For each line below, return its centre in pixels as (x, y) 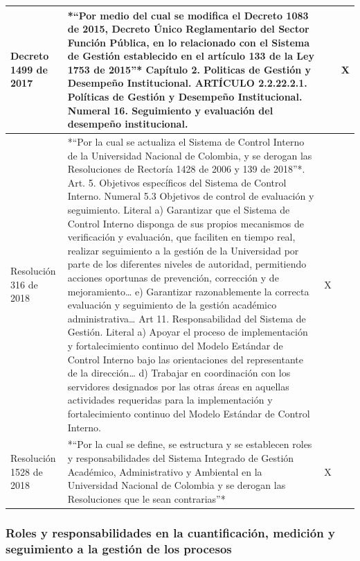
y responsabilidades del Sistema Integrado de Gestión (181, 458)
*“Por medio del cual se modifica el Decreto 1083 (188, 15)
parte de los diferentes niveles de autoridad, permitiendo (187, 264)
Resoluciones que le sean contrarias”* (146, 498)
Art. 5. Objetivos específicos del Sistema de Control (177, 182)
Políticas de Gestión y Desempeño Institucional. (185, 97)
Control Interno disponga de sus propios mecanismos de (186, 223)
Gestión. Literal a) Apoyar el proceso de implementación (188, 332)
